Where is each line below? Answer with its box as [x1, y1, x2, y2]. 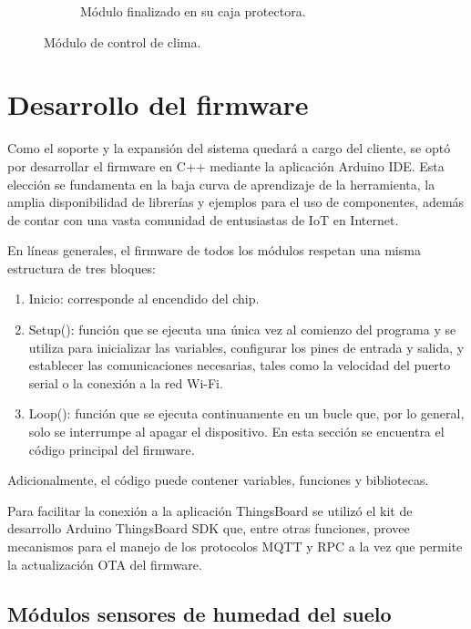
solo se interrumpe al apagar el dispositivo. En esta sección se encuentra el [28, 422, 445, 441]
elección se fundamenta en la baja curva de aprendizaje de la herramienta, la [7, 174, 435, 193]
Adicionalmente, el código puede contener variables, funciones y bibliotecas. [7, 470, 429, 490]
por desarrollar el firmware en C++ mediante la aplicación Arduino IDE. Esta [7, 156, 445, 175]
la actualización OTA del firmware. [7, 554, 202, 573]
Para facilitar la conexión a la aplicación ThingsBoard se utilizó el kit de [7, 500, 413, 520]
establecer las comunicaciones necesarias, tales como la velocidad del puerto [28, 356, 451, 375]
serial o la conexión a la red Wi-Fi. [28, 373, 223, 392]
